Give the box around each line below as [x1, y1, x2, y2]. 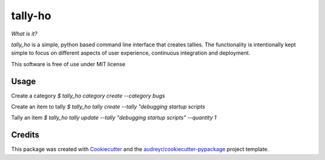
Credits [11, 130, 40, 140]
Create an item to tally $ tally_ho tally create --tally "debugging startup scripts [11, 103, 205, 111]
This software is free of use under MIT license [11, 60, 126, 67]
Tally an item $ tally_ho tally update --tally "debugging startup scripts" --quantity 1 [11, 114, 217, 122]
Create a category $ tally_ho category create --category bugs [11, 92, 166, 99]
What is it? [11, 30, 38, 37]
